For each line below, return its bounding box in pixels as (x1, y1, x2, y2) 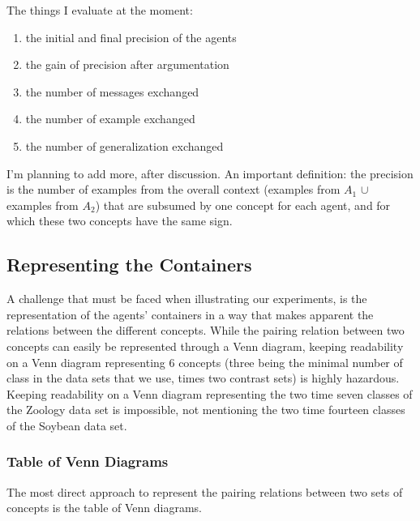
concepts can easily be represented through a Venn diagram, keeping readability (6, 337, 404, 354)
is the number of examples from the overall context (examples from (6, 181, 341, 198)
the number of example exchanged (25, 110, 195, 127)
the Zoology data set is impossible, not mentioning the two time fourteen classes (6, 401, 405, 418)
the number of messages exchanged (25, 83, 199, 100)
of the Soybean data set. (6, 416, 127, 433)
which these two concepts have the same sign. (6, 212, 233, 229)
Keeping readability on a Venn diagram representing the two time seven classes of (6, 385, 413, 402)
